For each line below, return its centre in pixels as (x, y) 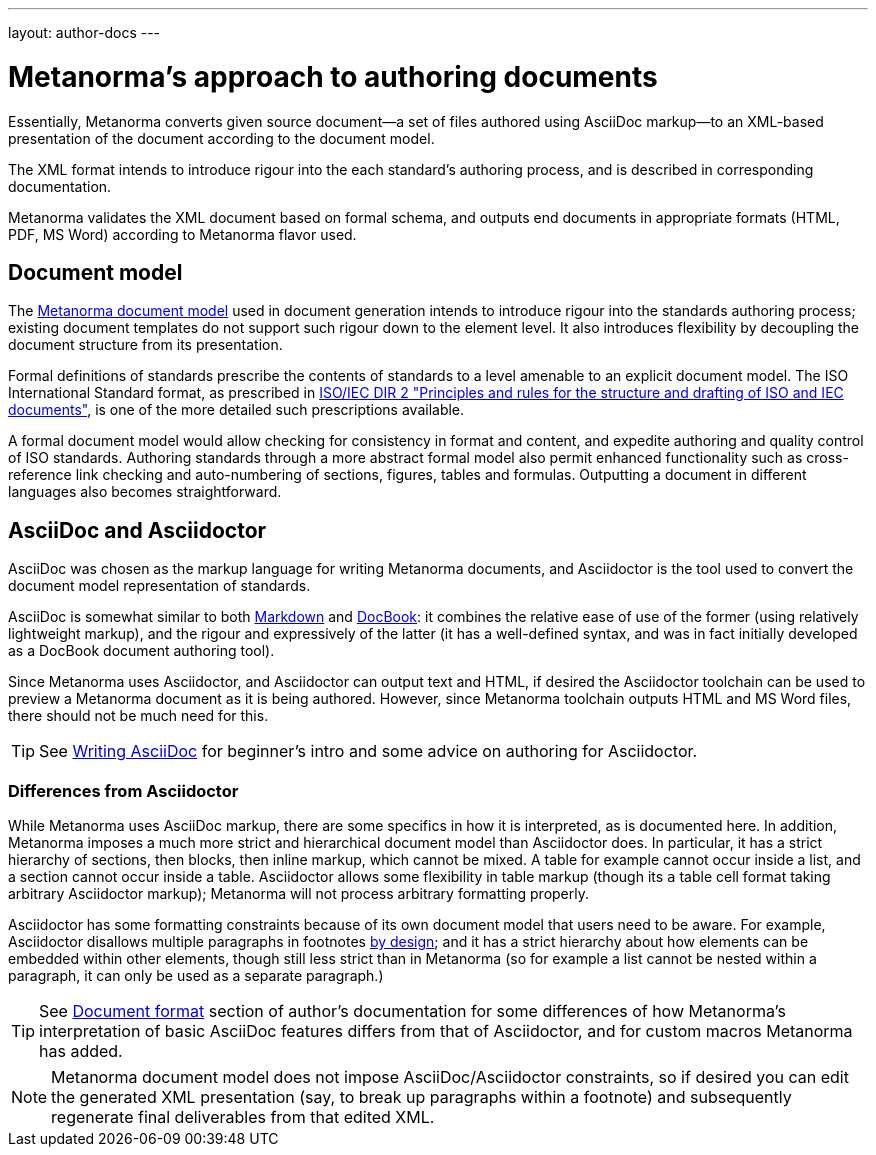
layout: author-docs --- (84, 32)
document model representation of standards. (159, 586)
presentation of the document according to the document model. (221, 138)
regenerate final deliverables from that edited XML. (243, 1116)
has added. (81, 1050)
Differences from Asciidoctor (123, 790)
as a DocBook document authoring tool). (141, 651)
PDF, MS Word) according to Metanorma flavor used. (182, 234)
